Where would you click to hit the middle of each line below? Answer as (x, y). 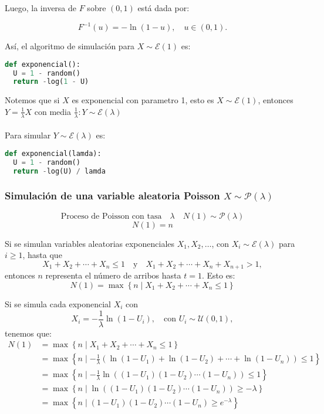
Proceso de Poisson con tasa (111, 216)
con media (53, 111)
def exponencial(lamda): (53, 153)
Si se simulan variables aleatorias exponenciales (90, 243)
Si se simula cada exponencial (58, 304)
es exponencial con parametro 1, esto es (143, 100)
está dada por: (163, 8)
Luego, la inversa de (41, 8)
